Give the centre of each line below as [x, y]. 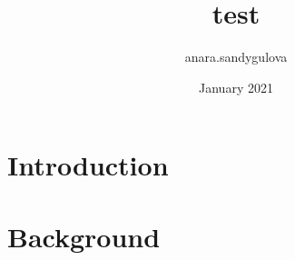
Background [84, 236]
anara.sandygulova [236, 57]
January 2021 [236, 87]
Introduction [88, 165]
